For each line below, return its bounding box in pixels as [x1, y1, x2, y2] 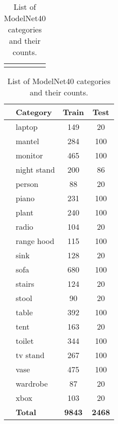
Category [16, 106, 52, 118]
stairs [16, 278, 34, 289]
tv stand [16, 349, 45, 361]
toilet [16, 335, 34, 346]
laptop [16, 121, 38, 132]
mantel [16, 135, 39, 147]
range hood [16, 235, 55, 246]
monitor [16, 150, 43, 161]
